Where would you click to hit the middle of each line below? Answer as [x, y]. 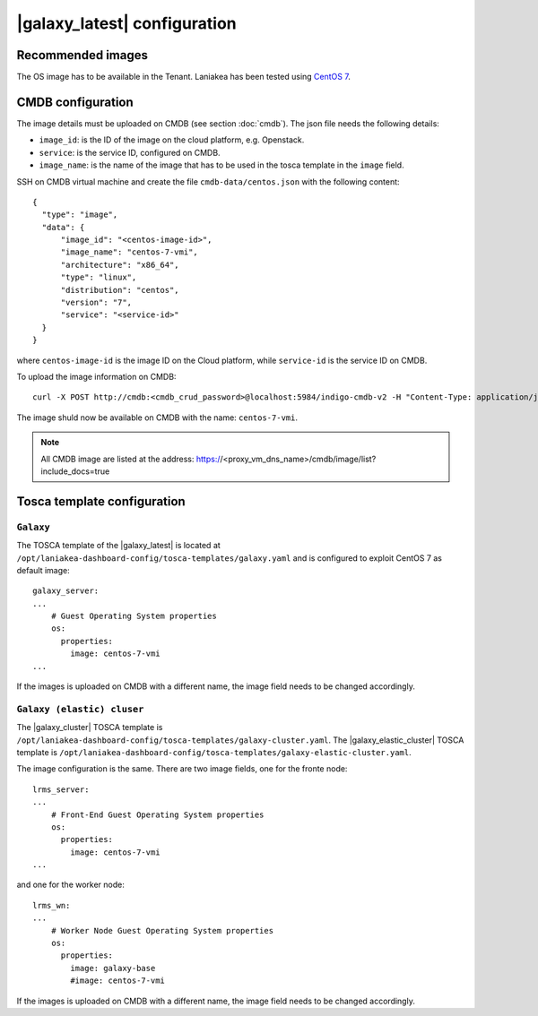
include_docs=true [75, 471]
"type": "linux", [99, 277]
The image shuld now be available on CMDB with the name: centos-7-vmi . [157, 418]
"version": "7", [96, 303]
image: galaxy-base [113, 968]
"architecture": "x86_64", [120, 265]
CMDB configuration [75, 102]
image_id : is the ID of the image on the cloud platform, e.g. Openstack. [172, 140]
